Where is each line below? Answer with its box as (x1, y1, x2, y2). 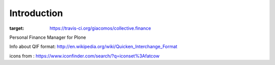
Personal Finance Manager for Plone (9, 34, 86, 40)
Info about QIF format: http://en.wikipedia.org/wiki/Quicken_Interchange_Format (9, 43, 178, 50)
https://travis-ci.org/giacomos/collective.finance (49, 25, 151, 31)
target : (9, 25, 24, 31)
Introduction (9, 8, 63, 19)
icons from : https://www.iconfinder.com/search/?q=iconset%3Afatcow (9, 53, 160, 59)
